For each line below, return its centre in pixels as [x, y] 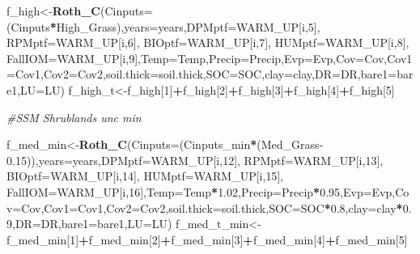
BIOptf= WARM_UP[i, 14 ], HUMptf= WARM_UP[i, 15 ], [145, 176]
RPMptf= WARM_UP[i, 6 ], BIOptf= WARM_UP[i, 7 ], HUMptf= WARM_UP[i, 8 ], [208, 42]
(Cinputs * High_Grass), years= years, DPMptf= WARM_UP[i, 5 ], [163, 26]
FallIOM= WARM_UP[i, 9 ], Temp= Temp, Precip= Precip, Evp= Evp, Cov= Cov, [197, 58]
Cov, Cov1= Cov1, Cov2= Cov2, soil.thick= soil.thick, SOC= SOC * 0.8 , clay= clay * [212, 207]
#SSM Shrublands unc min [74, 117]
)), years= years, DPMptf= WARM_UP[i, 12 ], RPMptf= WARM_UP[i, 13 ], [205, 160]
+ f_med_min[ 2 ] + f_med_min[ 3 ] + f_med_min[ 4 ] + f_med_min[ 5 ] [243, 239]
